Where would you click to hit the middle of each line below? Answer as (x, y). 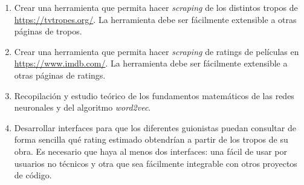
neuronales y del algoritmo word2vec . (82, 107)
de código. (33, 175)
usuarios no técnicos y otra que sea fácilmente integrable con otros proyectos (156, 163)
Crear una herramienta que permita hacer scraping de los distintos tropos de (156, 7)
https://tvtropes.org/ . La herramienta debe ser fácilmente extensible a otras (155, 19)
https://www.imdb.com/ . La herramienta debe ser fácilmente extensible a (151, 63)
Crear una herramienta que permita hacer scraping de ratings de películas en (157, 51)
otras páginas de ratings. (60, 75)
